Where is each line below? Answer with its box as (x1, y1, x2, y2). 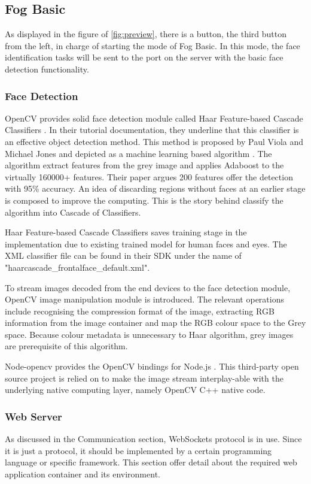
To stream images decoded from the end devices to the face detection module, (5, 281, 291, 294)
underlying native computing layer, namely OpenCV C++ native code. (5, 383, 266, 396)
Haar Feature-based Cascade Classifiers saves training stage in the (5, 226, 247, 238)
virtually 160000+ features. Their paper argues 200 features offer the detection (5, 170, 293, 183)
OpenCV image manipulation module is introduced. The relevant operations (5, 293, 284, 305)
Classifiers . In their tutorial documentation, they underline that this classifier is (5, 123, 299, 136)
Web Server (5, 409, 62, 423)
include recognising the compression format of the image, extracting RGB (5, 304, 275, 317)
